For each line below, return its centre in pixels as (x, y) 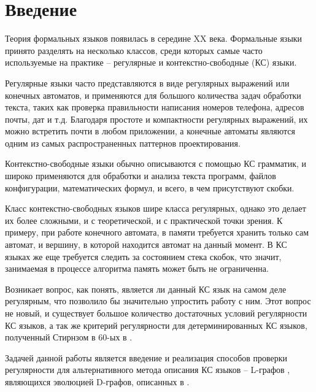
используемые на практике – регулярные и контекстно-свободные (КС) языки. (151, 62)
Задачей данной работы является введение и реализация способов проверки (146, 357)
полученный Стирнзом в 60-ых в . (69, 337)
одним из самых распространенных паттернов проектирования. (123, 143)
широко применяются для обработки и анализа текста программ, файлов (141, 176)
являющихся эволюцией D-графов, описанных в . (97, 381)
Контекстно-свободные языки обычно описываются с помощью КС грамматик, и (156, 163)
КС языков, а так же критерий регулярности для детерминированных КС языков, (156, 325)
